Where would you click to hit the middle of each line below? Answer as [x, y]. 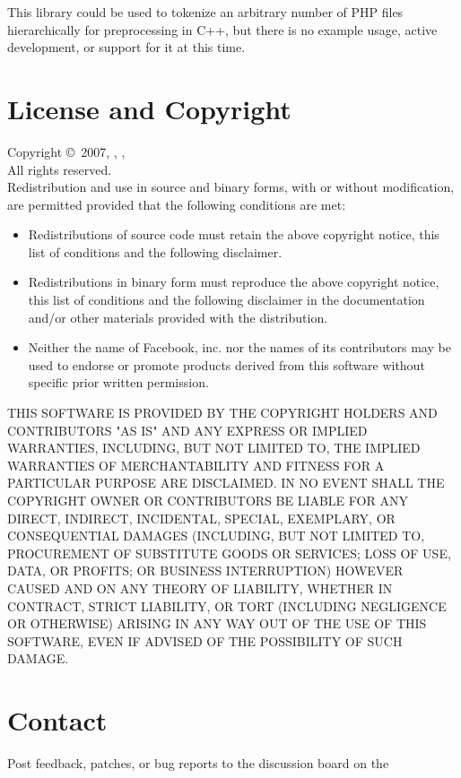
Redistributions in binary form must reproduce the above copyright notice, [234, 282]
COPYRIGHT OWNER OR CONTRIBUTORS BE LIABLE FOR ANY [208, 500]
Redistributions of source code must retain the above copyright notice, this [234, 234]
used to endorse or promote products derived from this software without [226, 364]
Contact [57, 720]
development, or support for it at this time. [126, 47]
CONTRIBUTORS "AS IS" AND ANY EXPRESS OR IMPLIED [187, 430]
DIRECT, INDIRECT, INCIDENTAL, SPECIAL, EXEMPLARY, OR [201, 518]
